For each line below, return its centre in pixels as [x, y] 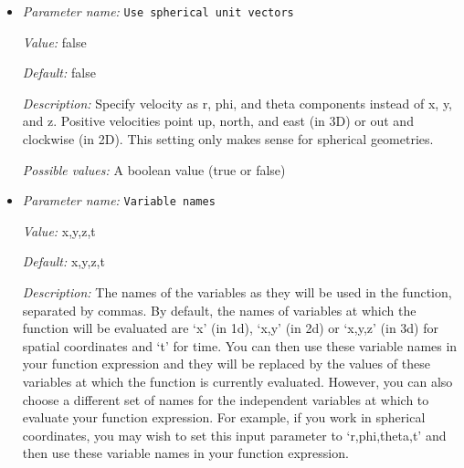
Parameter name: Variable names [119, 200]
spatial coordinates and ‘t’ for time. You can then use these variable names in [240, 345]
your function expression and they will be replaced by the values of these [226, 364]
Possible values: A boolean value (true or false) [154, 169]
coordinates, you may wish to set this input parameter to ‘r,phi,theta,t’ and [234, 435]
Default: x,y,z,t [63, 261]
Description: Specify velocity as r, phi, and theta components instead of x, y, [237, 103]
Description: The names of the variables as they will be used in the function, [237, 292]
